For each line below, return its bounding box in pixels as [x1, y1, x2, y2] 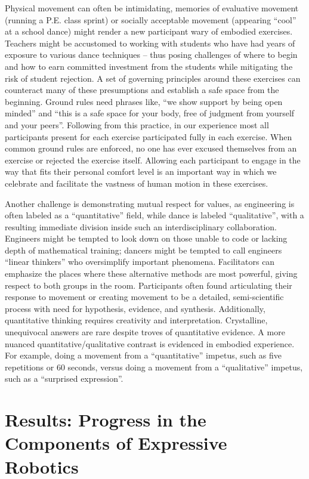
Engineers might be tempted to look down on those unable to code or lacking [5, 232, 288, 245]
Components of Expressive [5, 431, 227, 455]
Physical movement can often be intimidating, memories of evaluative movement [5, 2, 299, 14]
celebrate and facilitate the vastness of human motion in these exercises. [5, 177, 268, 189]
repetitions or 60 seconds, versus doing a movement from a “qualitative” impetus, [5, 360, 303, 373]
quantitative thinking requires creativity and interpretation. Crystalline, [5, 314, 268, 326]
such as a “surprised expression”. [5, 372, 123, 385]
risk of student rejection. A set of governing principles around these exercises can [5, 72, 301, 84]
